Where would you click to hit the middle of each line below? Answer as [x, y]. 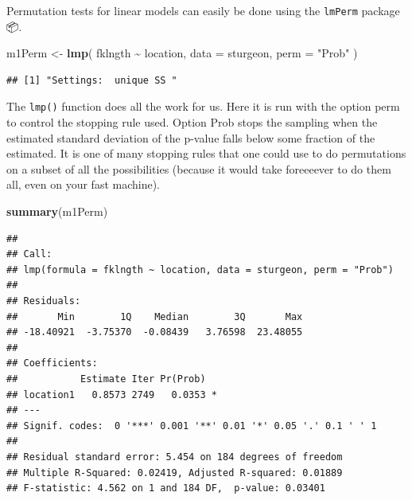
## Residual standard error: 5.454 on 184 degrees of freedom [175, 457]
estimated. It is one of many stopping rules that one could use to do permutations [206, 153]
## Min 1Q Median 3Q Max [155, 316]
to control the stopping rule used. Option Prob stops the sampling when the [192, 122]
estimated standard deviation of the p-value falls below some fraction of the [191, 137]
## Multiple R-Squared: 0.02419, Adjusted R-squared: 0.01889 [175, 473]
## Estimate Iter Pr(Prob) [106, 379]
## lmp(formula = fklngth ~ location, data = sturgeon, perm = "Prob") [200, 270]
